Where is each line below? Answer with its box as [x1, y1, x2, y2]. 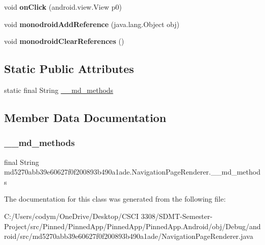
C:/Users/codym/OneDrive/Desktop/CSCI [4, 210, 139, 221]
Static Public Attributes [4, 61, 134, 77]
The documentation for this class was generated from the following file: [4, 193, 226, 204]
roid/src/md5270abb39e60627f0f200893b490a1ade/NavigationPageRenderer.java [4, 231, 253, 241]
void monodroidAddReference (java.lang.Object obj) [4, 18, 180, 29]
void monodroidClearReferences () [4, 36, 124, 46]
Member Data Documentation [4, 109, 167, 125]
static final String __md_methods [4, 84, 114, 95]
